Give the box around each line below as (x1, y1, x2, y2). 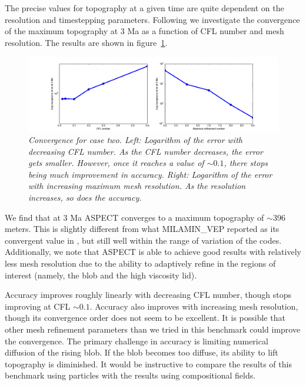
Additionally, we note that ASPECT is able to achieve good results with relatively (5, 245, 301, 258)
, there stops (224, 157, 268, 169)
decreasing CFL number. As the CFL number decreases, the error (28, 145, 263, 157)
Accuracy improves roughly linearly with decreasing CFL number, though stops (5, 288, 292, 301)
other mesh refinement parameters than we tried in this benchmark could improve (5, 323, 301, 335)
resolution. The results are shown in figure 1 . (5, 36, 168, 48)
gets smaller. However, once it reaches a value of (28, 157, 204, 169)
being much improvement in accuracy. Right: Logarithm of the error (28, 168, 272, 180)
